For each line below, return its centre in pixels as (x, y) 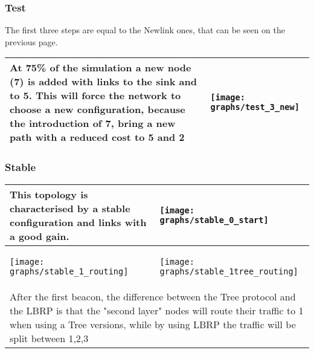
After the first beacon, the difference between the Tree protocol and (153, 296)
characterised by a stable (70, 208)
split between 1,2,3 (49, 338)
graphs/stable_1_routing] (69, 271)
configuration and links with (78, 222)
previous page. (31, 41)
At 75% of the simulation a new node (101, 68)
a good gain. (40, 236)
